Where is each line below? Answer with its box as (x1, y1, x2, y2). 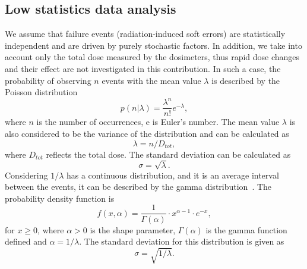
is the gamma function (205, 223, 287, 236)
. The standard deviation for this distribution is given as (79, 235, 284, 248)
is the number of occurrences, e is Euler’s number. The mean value (36, 115, 280, 128)
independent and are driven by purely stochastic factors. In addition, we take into (5, 39, 302, 51)
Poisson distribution (5, 86, 78, 98)
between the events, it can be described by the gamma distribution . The (5, 180, 272, 193)
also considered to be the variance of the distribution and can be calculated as (5, 127, 289, 139)
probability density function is (5, 192, 115, 204)
